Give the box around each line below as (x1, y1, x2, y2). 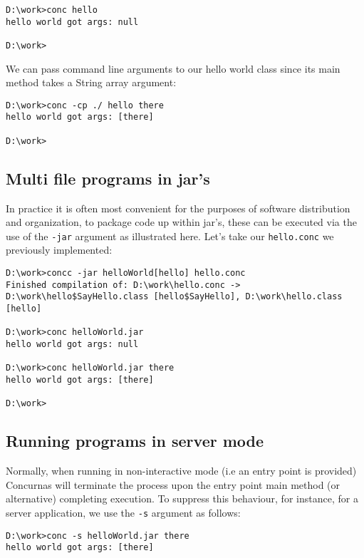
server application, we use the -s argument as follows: (6, 505, 241, 520)
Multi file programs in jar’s (6, 167, 210, 189)
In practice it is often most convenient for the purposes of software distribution (6, 200, 350, 215)
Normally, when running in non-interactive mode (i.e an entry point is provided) (6, 463, 357, 478)
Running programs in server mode (6, 430, 264, 452)
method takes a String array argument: (6, 75, 177, 90)
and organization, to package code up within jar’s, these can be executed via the (6, 215, 357, 229)
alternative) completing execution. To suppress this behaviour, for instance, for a (6, 491, 358, 506)
